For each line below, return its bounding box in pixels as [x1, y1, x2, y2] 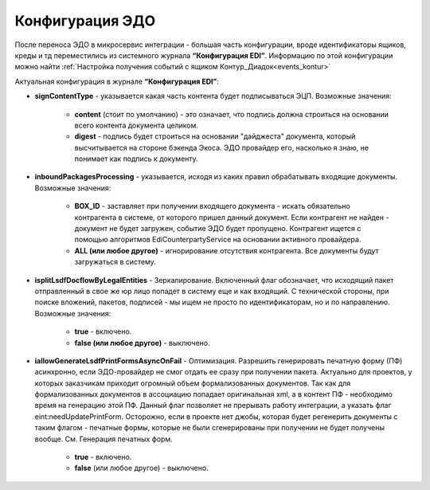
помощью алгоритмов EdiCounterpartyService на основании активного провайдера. [74, 235, 362, 245]
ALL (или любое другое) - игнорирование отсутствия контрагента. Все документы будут [74, 245, 379, 255]
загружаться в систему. [74, 257, 157, 267]
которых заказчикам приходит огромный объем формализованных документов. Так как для [34, 378, 351, 388]
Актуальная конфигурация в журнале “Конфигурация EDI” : [14, 76, 219, 86]
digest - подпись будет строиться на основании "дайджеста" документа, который [74, 131, 356, 141]
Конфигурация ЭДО [14, 12, 156, 29]
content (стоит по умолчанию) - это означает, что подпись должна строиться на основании [74, 109, 389, 119]
